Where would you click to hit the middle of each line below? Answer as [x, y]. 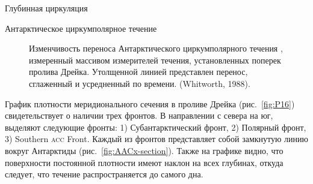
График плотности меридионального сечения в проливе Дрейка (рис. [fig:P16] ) [150, 103]
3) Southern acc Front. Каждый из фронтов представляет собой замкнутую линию [157, 139]
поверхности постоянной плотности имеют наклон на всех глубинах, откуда [144, 162]
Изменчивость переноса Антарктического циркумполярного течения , [156, 48]
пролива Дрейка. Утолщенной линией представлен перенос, [138, 72]
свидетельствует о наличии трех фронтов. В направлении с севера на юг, [139, 115]
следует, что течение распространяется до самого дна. [104, 174]
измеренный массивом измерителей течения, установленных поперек [155, 60]
